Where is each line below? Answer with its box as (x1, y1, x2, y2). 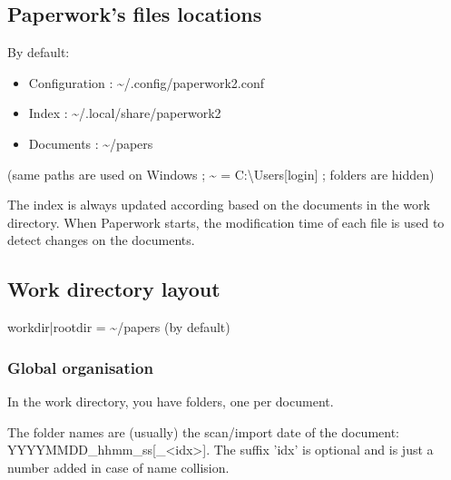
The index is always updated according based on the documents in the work (7, 195, 430, 214)
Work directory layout (7, 275, 221, 303)
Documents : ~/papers (28, 133, 153, 152)
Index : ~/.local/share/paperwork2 (28, 103, 221, 122)
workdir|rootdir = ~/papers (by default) (7, 318, 230, 337)
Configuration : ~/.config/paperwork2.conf (28, 73, 264, 92)
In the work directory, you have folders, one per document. (7, 391, 334, 410)
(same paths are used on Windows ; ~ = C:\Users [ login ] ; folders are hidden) (7, 164, 435, 183)
